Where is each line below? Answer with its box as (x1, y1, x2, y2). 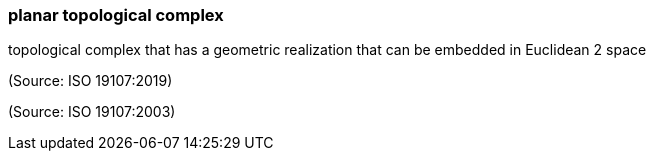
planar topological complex (8, 5, 224, 25)
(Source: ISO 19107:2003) (8, 103, 176, 121)
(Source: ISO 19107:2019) (8, 72, 173, 90)
